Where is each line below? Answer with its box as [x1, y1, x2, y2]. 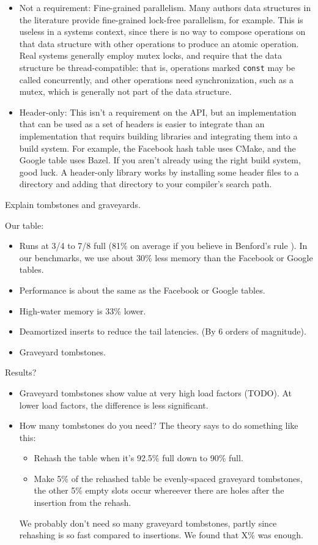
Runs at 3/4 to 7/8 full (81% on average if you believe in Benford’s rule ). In [19, 239, 308, 252]
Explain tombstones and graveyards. [5, 198, 141, 210]
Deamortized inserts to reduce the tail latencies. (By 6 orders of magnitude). [19, 325, 306, 338]
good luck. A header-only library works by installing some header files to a [19, 165, 299, 178]
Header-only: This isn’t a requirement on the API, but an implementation [19, 105, 297, 118]
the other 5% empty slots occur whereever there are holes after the [34, 484, 284, 497]
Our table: [5, 218, 44, 231]
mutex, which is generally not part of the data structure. [19, 85, 232, 98]
